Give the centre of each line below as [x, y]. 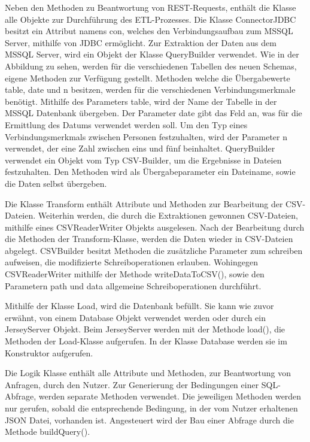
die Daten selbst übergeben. [56, 183]
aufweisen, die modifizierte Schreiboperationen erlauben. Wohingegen [132, 262]
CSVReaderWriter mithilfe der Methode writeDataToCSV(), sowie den [135, 274]
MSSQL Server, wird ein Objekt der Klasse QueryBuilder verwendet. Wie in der [152, 54]
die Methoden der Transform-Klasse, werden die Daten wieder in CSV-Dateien [149, 239]
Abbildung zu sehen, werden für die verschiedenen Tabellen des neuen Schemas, [151, 66]
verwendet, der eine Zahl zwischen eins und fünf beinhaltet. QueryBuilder [140, 148]
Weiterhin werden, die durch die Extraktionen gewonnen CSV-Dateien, [168, 215]
